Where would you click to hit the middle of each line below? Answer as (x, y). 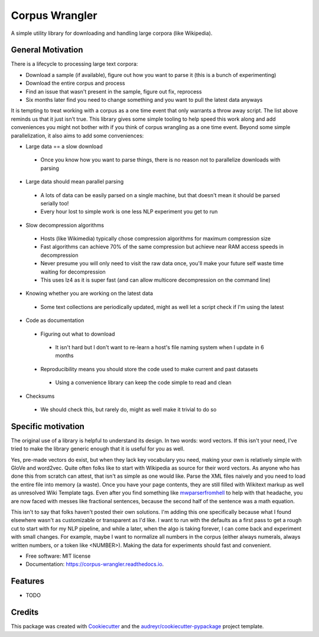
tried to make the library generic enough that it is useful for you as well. (98, 449)
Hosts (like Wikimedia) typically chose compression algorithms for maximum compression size (156, 239)
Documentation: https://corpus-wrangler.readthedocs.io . (95, 564)
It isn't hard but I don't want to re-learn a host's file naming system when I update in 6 (159, 347)
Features (27, 581)
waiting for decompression (73, 272)
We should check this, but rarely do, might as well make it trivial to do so (128, 409)
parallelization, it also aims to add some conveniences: (77, 136)
